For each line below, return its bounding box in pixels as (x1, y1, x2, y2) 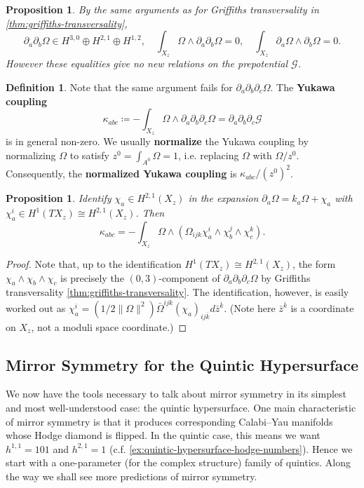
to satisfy (69, 147, 109, 162)
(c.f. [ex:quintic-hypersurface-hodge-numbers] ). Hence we (109, 441, 353, 456)
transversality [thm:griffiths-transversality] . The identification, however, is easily (6, 285, 349, 299)
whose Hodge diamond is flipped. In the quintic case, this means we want (6, 428, 321, 442)
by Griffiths (261, 270, 311, 285)
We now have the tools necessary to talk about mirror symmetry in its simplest (6, 386, 347, 401)
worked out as (6, 300, 66, 315)
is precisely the (60, 270, 124, 285)
